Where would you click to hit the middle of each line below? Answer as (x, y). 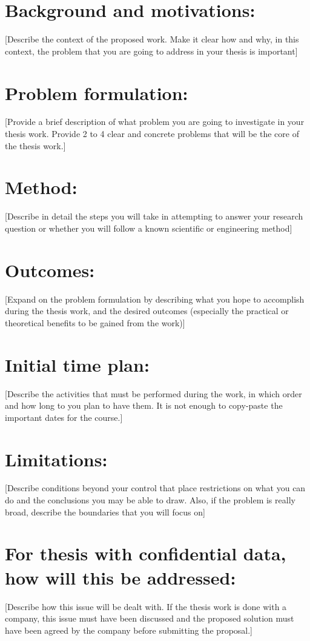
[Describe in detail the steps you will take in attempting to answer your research (154, 216)
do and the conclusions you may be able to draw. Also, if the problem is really (150, 500)
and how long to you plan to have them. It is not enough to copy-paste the (144, 405)
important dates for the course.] (64, 417)
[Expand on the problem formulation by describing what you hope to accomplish (155, 299)
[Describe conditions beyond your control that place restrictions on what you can (155, 488)
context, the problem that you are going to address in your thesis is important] (151, 51)
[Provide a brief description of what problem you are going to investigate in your (155, 122)
